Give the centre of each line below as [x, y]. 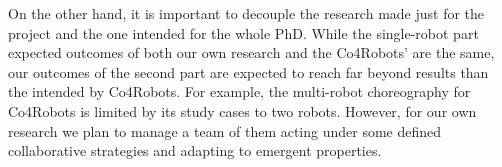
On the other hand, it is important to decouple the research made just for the [246, 13]
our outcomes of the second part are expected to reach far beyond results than [248, 71]
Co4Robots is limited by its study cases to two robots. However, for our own [242, 110]
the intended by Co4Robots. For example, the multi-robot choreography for [239, 91]
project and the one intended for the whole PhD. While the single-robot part [243, 32]
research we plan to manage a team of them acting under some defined [225, 130]
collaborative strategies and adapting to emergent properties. [195, 150]
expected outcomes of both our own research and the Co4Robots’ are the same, [251, 52]
